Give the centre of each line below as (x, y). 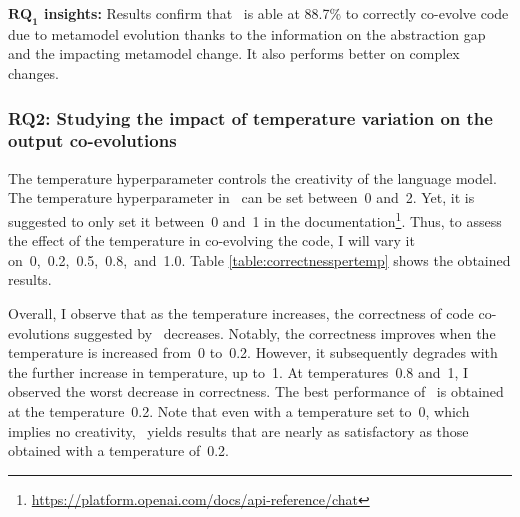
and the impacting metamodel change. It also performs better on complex (234, 53)
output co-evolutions (92, 140)
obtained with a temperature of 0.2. (118, 450)
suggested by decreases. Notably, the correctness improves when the (285, 332)
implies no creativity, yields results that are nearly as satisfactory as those (238, 430)
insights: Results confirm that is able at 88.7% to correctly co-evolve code (276, 13)
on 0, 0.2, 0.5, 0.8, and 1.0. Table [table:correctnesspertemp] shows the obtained (259, 259)
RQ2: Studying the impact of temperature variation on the (250, 117)
